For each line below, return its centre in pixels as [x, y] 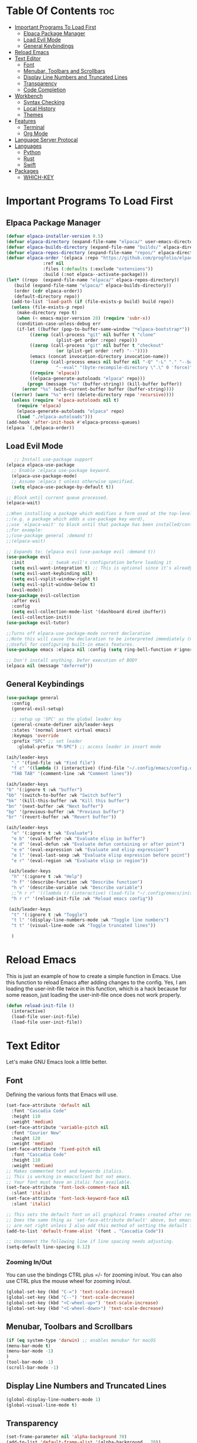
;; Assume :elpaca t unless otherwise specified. [73, 481]
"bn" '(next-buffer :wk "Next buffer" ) [55, 806]
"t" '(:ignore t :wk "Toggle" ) [50, 915]
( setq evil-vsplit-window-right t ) [55, 579]
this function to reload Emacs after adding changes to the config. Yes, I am [96, 982]
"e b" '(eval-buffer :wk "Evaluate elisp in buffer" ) [78, 839]
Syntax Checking [44, 102]
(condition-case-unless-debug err [59, 324]
